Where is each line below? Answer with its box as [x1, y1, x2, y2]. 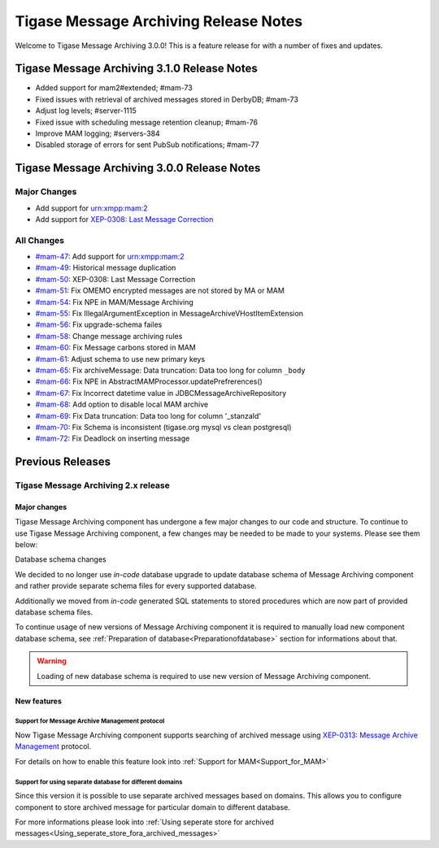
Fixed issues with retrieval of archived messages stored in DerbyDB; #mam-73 [35, 94, 298, 104]
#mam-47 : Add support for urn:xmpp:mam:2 [35, 252, 185, 262]
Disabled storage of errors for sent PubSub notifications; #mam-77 [35, 140, 259, 150]
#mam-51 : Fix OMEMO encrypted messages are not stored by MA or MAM [35, 285, 285, 296]
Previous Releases [15, 455, 111, 469]
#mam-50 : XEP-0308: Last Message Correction [35, 274, 196, 284]
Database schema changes [15, 554, 106, 564]
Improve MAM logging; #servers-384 [35, 128, 160, 138]
